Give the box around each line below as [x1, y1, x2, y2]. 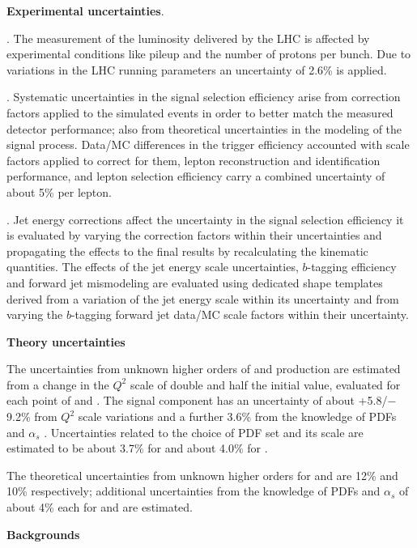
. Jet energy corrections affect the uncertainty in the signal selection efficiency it [6, 210, 404, 227]
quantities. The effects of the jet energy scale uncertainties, [6, 258, 299, 275]
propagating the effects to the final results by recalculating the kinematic [6, 242, 368, 259]
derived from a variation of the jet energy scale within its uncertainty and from [6, 290, 399, 307]
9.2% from [6, 408, 57, 425]
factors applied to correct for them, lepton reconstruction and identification [6, 151, 381, 168]
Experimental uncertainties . [6, 2, 164, 19]
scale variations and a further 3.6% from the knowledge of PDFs [78, 408, 397, 425]
